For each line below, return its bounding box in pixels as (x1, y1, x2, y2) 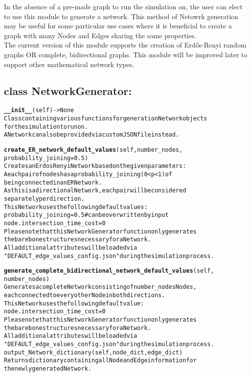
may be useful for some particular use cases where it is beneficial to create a (4, 21, 232, 31)
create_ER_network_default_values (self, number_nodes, (4, 146, 183, 153)
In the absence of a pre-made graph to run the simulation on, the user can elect (4, 1, 243, 11)
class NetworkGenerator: (4, 83, 132, 98)
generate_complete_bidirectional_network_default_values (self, (4, 267, 214, 275)
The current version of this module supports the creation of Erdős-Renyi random (4, 40, 247, 50)
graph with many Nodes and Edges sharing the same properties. (4, 30, 197, 40)
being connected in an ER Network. (4, 179, 102, 186)
